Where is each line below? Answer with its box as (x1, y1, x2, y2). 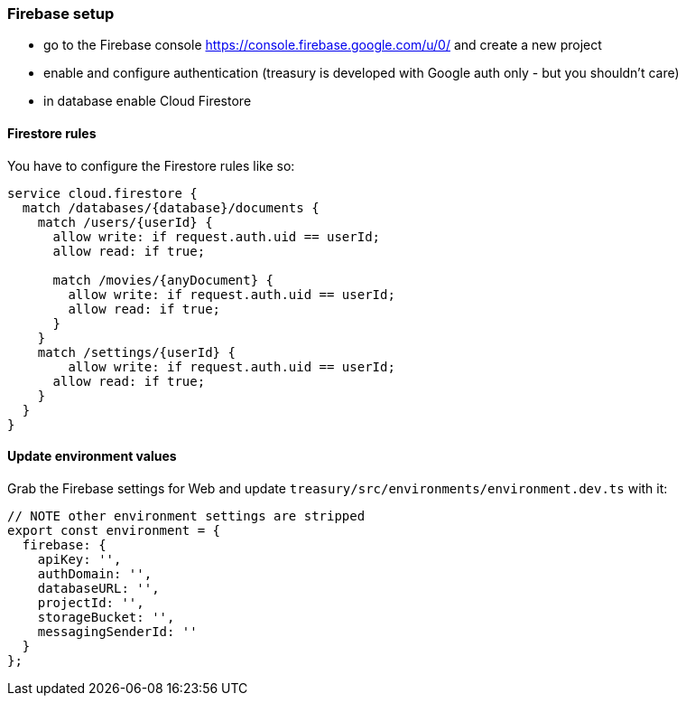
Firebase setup (7, 5, 115, 23)
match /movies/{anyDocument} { (52, 272, 274, 287)
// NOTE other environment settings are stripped (7, 508, 366, 523)
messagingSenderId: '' (37, 623, 198, 639)
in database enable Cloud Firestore (43, 93, 252, 109)
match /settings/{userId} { (37, 344, 236, 360)
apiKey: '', (37, 551, 122, 567)
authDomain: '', (37, 566, 153, 581)
